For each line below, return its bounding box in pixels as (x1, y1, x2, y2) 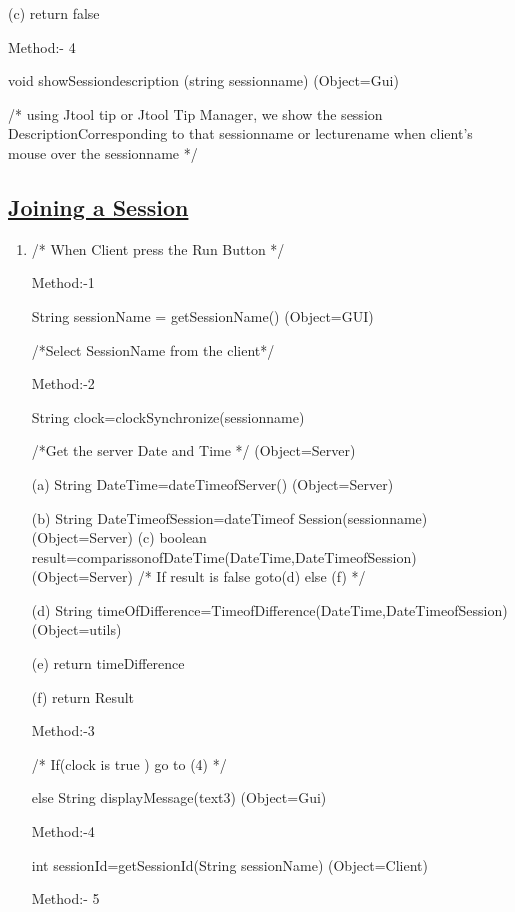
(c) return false (8, 3, 100, 23)
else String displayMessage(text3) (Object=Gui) (31, 787, 327, 808)
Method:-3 (31, 720, 95, 741)
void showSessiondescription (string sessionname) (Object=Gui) (8, 70, 399, 91)
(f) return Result (31, 686, 135, 707)
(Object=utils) (31, 619, 122, 640)
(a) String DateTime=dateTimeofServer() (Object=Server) (31, 473, 394, 494)
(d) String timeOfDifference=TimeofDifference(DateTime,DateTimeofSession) (31, 599, 508, 620)
